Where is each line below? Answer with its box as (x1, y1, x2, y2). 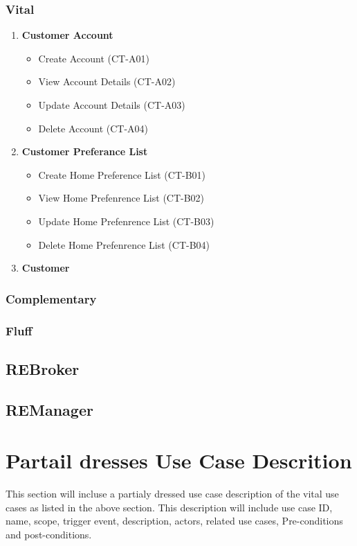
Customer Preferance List (21, 144, 148, 159)
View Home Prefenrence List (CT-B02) (38, 191, 205, 205)
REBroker (6, 358, 80, 379)
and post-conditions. (6, 527, 92, 541)
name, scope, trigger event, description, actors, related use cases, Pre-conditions (6, 513, 343, 528)
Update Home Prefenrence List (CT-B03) (38, 213, 214, 228)
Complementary (6, 290, 97, 307)
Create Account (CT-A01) (38, 51, 149, 65)
